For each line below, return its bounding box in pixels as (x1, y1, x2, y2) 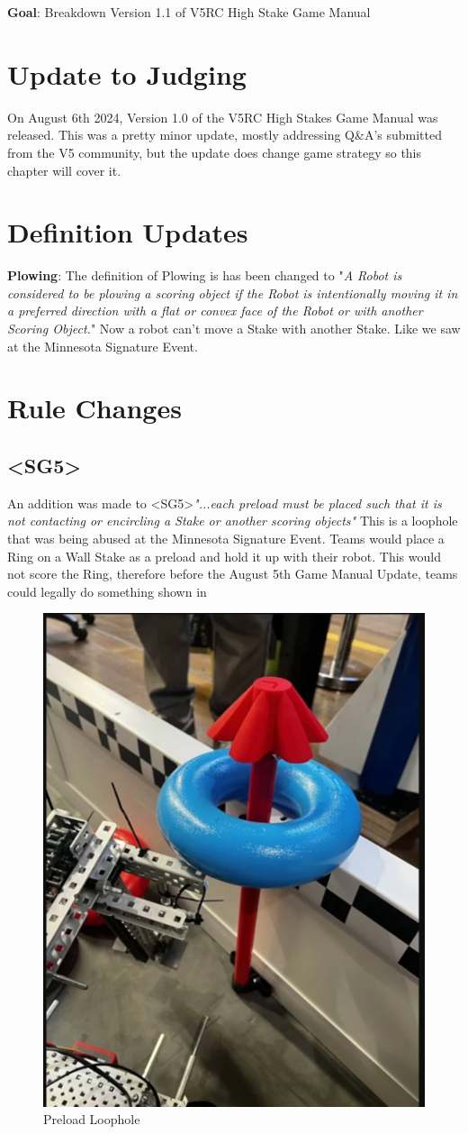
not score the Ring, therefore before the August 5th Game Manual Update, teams (7, 564, 458, 583)
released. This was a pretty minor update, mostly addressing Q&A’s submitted (7, 125, 442, 144)
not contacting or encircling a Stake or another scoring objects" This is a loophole (7, 511, 458, 530)
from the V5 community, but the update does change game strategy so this (7, 142, 422, 161)
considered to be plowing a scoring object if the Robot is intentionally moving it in (7, 283, 458, 302)
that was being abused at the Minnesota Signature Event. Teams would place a (7, 528, 445, 547)
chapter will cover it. (7, 160, 121, 179)
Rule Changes (7, 389, 182, 426)
